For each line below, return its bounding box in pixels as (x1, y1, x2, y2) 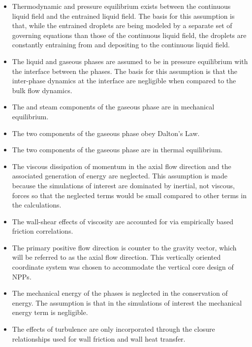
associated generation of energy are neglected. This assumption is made (12, 171, 228, 181)
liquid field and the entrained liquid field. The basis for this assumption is (12, 10, 235, 21)
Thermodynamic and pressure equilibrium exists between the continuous (12, 1, 231, 11)
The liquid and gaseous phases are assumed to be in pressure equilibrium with (12, 56, 248, 66)
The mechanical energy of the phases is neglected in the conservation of (12, 288, 228, 298)
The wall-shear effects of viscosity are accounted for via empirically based (12, 216, 234, 226)
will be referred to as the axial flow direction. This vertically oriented (12, 252, 221, 262)
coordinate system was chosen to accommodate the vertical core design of (12, 262, 234, 272)
